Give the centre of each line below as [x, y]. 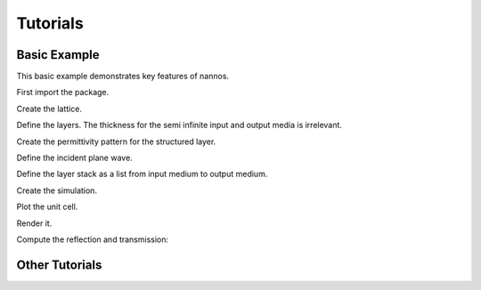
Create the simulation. [57, 190]
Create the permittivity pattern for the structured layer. [116, 141]
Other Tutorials [59, 265]
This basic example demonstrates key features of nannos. [123, 77]
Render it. [34, 223]
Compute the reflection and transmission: [93, 239]
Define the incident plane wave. [74, 158]
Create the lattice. [49, 109]
